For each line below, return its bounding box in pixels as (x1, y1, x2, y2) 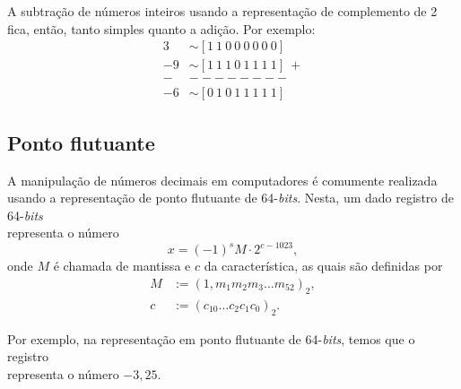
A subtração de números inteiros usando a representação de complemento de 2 (7, 2, 438, 20)
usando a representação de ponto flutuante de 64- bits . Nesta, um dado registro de (7, 188, 454, 207)
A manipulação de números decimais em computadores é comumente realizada (7, 170, 438, 189)
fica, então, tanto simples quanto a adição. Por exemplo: (7, 19, 316, 38)
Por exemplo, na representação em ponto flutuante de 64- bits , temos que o (7, 329, 415, 348)
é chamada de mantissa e (53, 256, 191, 275)
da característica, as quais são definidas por (204, 256, 443, 275)
